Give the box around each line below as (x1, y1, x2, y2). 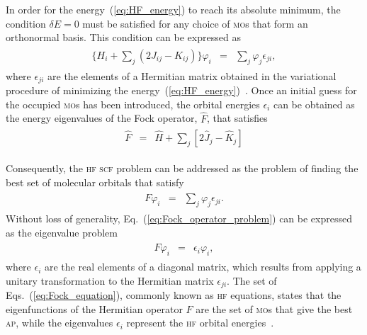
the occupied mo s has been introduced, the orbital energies (6, 96, 260, 111)
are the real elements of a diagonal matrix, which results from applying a (45, 259, 361, 274)
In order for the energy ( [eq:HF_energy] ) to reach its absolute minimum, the (6, 2, 341, 16)
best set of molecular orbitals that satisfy (6, 174, 184, 189)
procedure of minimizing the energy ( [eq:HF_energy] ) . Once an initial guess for (6, 83, 357, 98)
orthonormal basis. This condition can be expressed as (6, 30, 241, 45)
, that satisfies (206, 110, 268, 125)
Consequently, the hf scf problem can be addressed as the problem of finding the (6, 161, 358, 176)
